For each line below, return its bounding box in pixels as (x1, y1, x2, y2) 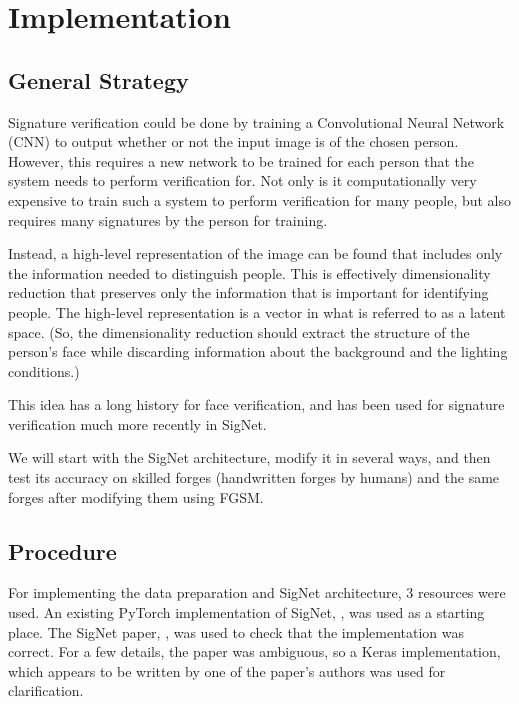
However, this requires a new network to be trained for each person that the (8, 150, 474, 171)
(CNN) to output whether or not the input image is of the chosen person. (8, 131, 459, 152)
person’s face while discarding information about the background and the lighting (8, 341, 508, 362)
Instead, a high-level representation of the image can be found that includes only (8, 243, 503, 264)
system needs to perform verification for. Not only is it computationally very (8, 170, 477, 191)
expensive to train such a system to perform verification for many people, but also (8, 189, 512, 210)
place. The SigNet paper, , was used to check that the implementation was (8, 621, 464, 642)
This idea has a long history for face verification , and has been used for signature (8, 394, 505, 415)
